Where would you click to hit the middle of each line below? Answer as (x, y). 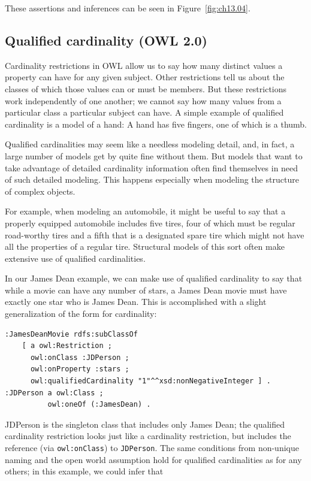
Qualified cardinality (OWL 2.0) (106, 40)
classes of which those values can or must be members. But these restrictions (146, 88)
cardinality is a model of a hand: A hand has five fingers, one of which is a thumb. (156, 124)
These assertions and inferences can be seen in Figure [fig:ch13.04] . (128, 8)
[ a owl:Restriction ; (67, 346)
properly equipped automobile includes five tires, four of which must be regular (150, 223)
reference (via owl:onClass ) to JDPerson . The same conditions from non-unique (152, 448)
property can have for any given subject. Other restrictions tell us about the (145, 77)
